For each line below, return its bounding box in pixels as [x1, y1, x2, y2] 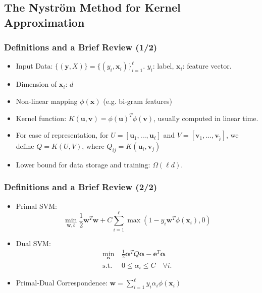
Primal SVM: [16, 200, 57, 211]
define [16, 141, 34, 151]
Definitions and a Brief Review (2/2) [4, 181, 158, 193]
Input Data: [16, 61, 53, 71]
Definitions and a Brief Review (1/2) [4, 41, 158, 53]
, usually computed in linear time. [153, 112, 258, 123]
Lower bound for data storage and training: [16, 159, 150, 169]
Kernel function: [16, 112, 67, 123]
